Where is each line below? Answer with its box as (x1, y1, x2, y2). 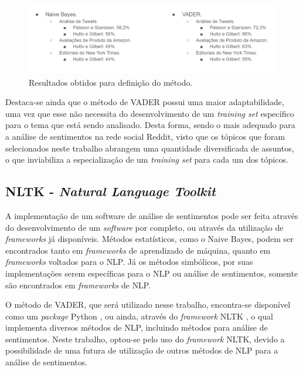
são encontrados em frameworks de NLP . (5, 278, 151, 291)
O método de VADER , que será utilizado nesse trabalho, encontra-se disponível (5, 298, 291, 311)
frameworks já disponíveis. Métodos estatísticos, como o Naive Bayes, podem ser (5, 233, 294, 245)
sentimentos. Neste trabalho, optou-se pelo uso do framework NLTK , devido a (5, 332, 285, 345)
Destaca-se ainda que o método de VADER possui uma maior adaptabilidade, (5, 96, 284, 108)
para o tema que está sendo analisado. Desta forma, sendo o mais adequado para (5, 119, 295, 131)
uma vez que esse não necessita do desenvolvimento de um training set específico (5, 107, 294, 119)
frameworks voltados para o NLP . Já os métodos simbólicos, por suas (5, 255, 253, 268)
